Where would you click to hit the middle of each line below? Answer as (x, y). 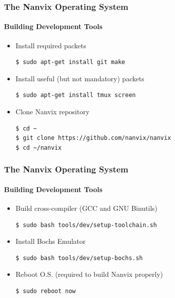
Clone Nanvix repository (52, 112)
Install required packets (51, 45)
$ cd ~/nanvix (38, 148)
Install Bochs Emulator (51, 241)
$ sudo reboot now (46, 291)
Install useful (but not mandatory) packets (80, 78)
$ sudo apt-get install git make (70, 62)
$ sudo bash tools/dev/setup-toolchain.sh (86, 225)
